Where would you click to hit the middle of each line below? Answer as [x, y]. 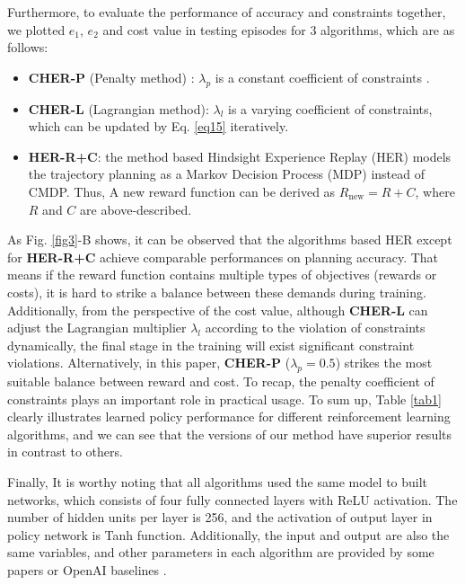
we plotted [36, 29]
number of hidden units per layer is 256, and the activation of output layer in [220, 517]
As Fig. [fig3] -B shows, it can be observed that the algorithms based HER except [230, 239]
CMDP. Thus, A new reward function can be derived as [182, 191]
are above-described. [136, 209]
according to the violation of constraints [315, 328]
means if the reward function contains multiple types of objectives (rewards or [222, 275]
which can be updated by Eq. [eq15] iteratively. [158, 126]
